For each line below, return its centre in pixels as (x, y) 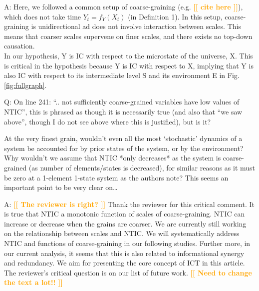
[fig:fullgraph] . (25, 85)
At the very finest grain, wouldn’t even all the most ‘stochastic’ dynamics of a (123, 138)
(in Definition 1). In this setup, (175, 16)
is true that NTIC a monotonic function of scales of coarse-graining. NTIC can (125, 214)
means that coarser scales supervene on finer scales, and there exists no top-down (128, 36)
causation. (19, 46)
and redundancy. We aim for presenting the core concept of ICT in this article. (125, 263)
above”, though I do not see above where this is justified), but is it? (108, 121)
